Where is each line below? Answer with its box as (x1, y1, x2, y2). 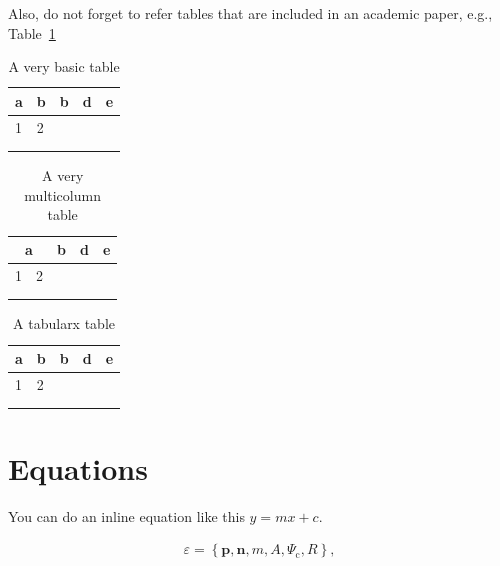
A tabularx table (13, 313, 116, 334)
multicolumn (24, 184, 101, 205)
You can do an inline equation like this (8, 505, 245, 526)
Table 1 (8, 22, 56, 43)
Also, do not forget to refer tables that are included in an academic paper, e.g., (8, 3, 493, 23)
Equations (8, 447, 148, 488)
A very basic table (8, 56, 120, 77)
